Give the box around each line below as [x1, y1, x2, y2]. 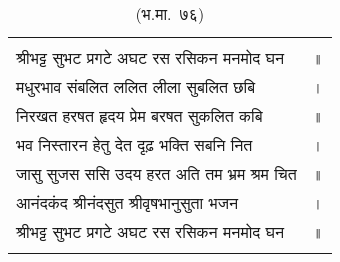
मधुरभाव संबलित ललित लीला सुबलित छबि [16, 75, 256, 98]
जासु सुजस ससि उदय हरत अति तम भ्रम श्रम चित [16, 162, 297, 185]
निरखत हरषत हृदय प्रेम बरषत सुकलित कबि [16, 104, 263, 127]
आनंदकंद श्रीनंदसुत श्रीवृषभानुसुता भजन [16, 191, 239, 214]
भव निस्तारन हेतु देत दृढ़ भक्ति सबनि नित [16, 133, 253, 156]
